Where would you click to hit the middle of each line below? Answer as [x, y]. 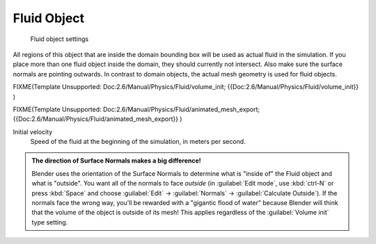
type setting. [50, 222]
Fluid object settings [60, 39]
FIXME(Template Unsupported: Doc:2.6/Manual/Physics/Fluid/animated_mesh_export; [136, 109]
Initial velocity [33, 131]
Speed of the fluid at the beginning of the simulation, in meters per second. [138, 142]
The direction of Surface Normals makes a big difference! [116, 161]
